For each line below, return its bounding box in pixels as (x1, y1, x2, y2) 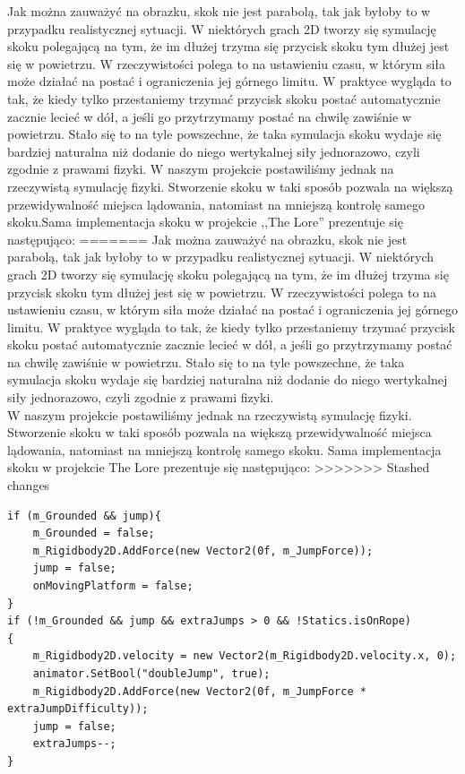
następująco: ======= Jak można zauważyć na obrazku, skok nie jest (7, 229, 408, 248)
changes (7, 476, 50, 494)
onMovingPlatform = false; (32, 580, 194, 592)
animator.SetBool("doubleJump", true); (32, 666, 271, 680)
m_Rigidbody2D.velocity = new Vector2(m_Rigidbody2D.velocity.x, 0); (32, 649, 457, 663)
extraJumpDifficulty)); (7, 702, 149, 716)
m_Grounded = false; (32, 527, 155, 540)
